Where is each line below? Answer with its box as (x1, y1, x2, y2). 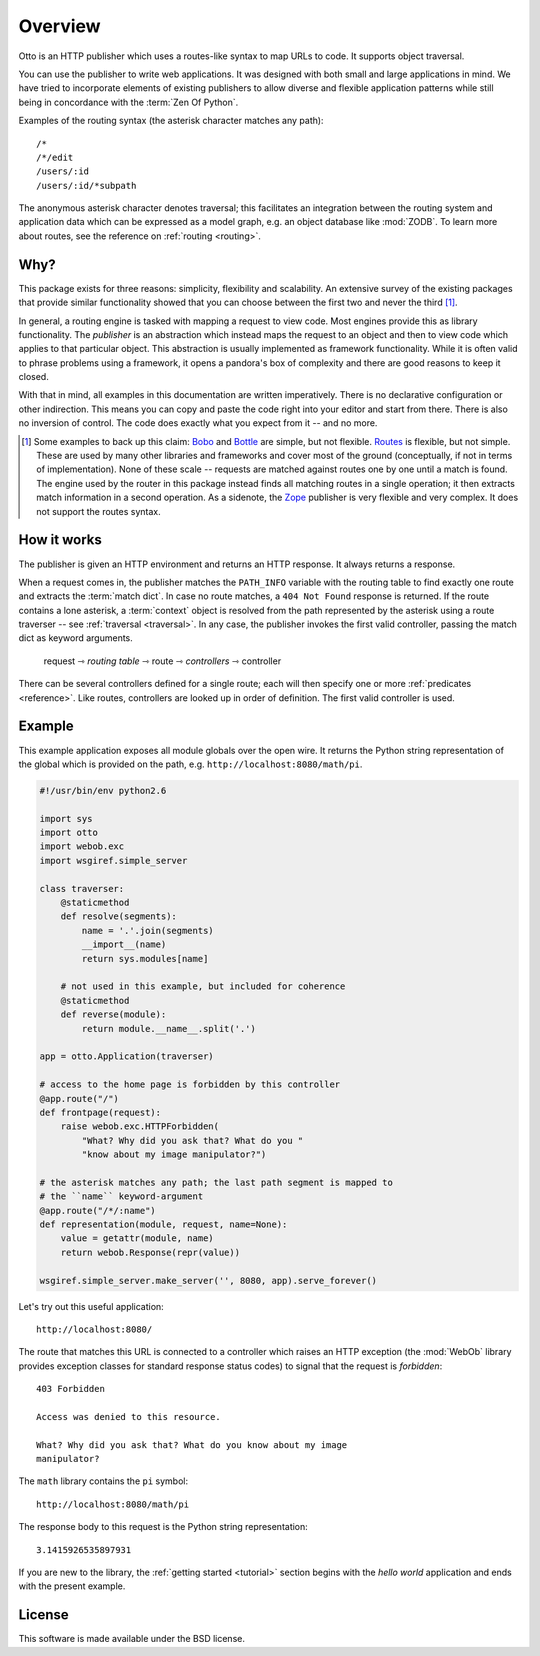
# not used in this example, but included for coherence (60, 981, 346, 992)
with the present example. (18, 1580, 126, 1592)
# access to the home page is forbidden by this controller (39, 1079, 341, 1090)
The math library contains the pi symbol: (18, 1475, 189, 1487)
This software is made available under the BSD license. (18, 1633, 245, 1645)
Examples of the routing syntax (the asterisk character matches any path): (18, 115, 324, 127)
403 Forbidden (36, 1383, 105, 1395)
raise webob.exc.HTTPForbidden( (60, 1121, 220, 1132)
